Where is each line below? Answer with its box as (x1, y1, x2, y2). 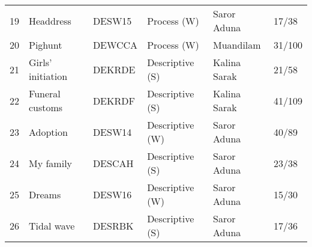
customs (29, 100, 63, 114)
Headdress (29, 13, 71, 28)
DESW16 (92, 187, 132, 201)
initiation (29, 69, 68, 83)
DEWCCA (92, 38, 138, 52)
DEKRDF (92, 93, 135, 108)
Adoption (29, 124, 68, 139)
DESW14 (92, 124, 132, 139)
